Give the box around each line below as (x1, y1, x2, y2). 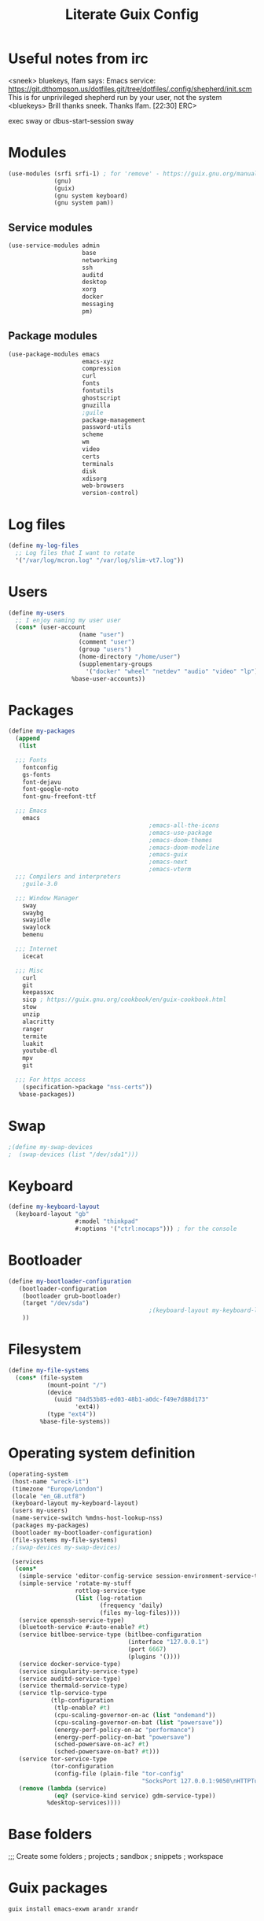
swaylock (22, 923, 51, 932)
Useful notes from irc (8, 50, 149, 68)
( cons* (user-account (15, 623, 86, 631)
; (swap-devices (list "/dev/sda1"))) (8, 1151, 139, 1158)
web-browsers (82, 482, 125, 489)
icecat (22, 952, 44, 960)
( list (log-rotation (75, 1594, 143, 1602)
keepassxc (22, 988, 55, 996)
